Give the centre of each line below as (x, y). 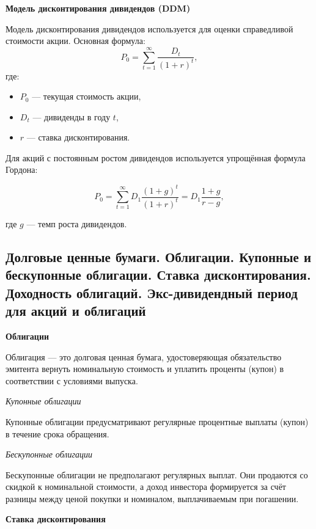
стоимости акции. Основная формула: (75, 41)
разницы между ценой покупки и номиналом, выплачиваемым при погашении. (152, 498)
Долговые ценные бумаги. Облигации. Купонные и (159, 256)
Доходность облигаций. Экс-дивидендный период (152, 292)
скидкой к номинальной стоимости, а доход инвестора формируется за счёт (146, 487)
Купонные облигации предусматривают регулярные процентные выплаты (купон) (157, 421)
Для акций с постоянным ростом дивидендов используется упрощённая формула (156, 157)
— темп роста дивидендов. (77, 223)
